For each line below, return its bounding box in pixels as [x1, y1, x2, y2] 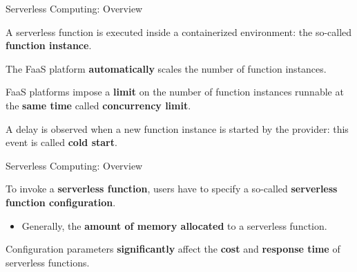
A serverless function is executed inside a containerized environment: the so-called [6, 24, 352, 39]
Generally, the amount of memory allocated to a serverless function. [21, 218, 327, 233]
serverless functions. [6, 255, 90, 269]
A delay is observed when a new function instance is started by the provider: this [6, 121, 349, 136]
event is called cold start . [6, 135, 117, 149]
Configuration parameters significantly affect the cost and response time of [6, 242, 340, 256]
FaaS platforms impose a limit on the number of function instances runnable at [6, 84, 344, 99]
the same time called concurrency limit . [6, 98, 191, 112]
